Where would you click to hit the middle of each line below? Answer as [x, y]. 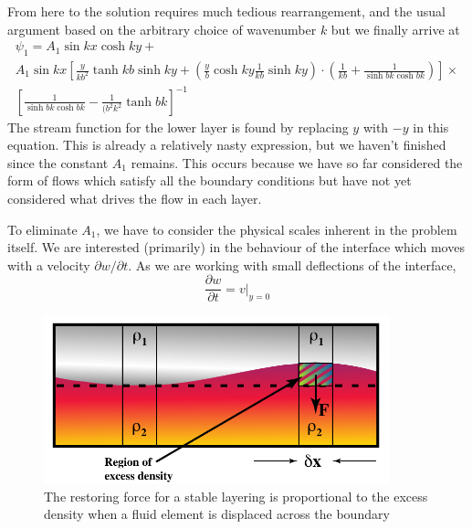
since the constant [58, 162]
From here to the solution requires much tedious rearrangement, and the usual [226, 11]
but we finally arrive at [395, 29]
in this [431, 127]
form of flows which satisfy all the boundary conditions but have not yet [210, 180]
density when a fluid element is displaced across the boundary [217, 514]
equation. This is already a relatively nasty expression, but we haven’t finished [227, 145]
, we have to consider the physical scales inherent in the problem [277, 229]
